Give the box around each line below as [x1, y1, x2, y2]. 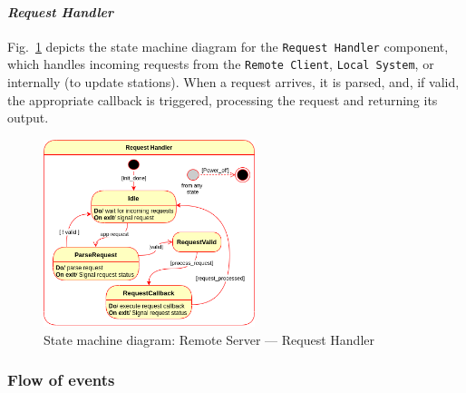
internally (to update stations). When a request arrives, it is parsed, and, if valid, [7, 73, 460, 92]
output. [7, 108, 49, 127]
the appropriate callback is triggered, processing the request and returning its [7, 90, 438, 109]
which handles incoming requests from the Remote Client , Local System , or [7, 54, 434, 74]
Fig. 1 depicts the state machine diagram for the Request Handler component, [7, 36, 449, 55]
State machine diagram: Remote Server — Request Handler [44, 329, 374, 349]
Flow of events [7, 368, 115, 391]
